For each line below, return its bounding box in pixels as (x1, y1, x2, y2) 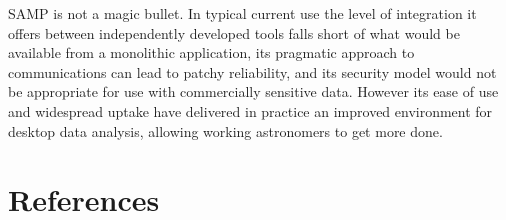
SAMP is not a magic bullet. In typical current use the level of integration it (8, 3, 477, 23)
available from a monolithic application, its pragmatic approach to (8, 42, 415, 63)
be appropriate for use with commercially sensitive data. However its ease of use (8, 81, 499, 102)
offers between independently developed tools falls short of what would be (8, 22, 460, 43)
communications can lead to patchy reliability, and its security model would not (8, 61, 497, 82)
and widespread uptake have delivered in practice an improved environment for (8, 100, 493, 121)
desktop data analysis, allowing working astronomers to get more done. (8, 120, 443, 141)
